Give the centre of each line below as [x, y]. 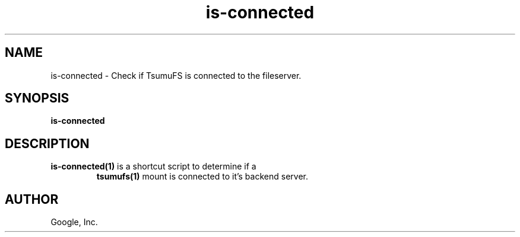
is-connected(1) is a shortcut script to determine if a [153, 166]
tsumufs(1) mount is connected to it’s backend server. [202, 177]
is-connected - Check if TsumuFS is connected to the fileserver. [176, 75]
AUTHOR [32, 199]
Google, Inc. [74, 222]
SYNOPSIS [37, 98]
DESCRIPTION [47, 143]
